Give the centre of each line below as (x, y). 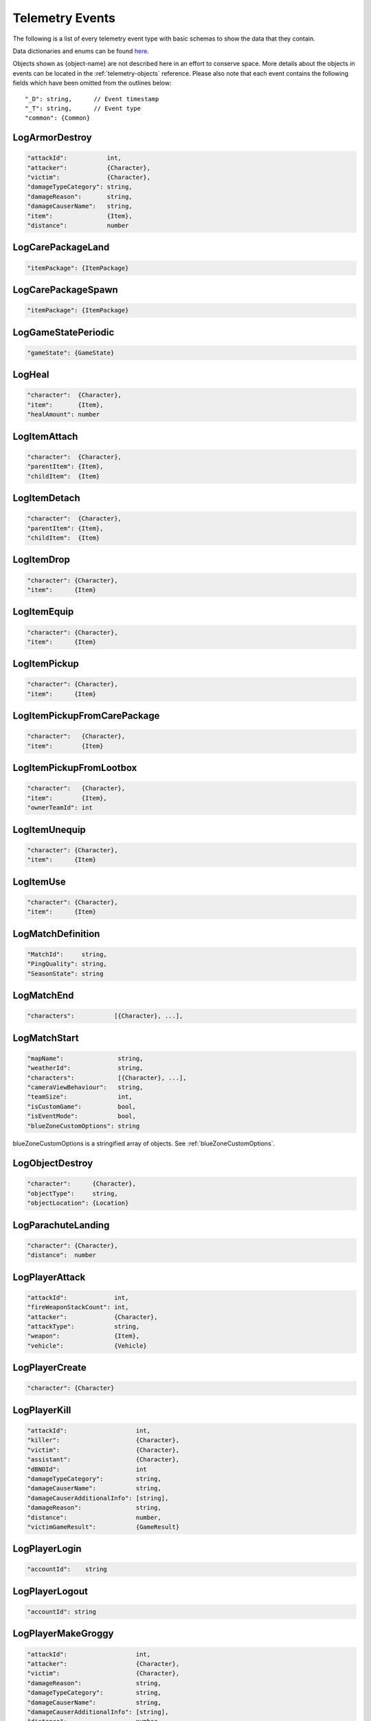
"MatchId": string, (67, 954)
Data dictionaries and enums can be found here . (81, 51)
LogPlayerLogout (50, 1591)
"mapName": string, (85, 1058)
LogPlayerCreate (49, 1368)
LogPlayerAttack (49, 1277)
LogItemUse (40, 881)
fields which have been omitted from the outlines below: (92, 83)
